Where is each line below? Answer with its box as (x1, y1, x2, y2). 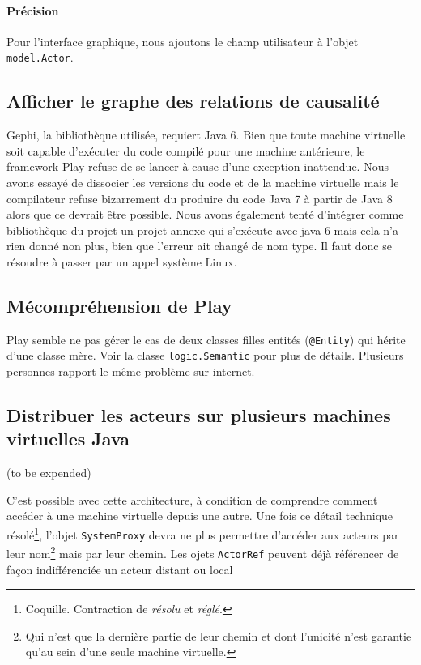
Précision (6, 2, 59, 19)
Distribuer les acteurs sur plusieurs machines (6, 403, 391, 428)
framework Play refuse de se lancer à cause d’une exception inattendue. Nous (6, 158, 389, 175)
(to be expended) (6, 464, 91, 481)
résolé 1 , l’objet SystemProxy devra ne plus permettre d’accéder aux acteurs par (6, 524, 399, 543)
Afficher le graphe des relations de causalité (6, 88, 380, 113)
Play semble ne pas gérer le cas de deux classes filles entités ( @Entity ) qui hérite (6, 330, 406, 347)
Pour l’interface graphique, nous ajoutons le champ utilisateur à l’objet (6, 32, 359, 49)
